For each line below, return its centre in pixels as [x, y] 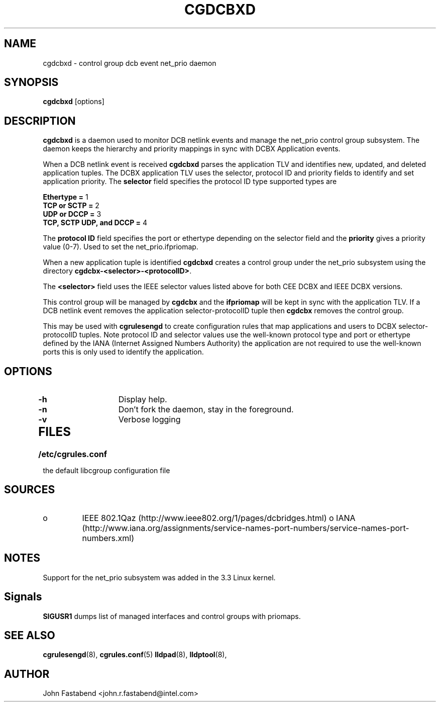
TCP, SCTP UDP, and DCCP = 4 [95, 223]
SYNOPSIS [31, 82]
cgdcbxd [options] [74, 102]
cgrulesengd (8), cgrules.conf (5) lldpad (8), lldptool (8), [135, 655]
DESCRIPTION [40, 121]
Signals [23, 597]
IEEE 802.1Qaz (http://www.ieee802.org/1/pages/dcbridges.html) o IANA [219, 518]
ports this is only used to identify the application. [123, 352]
